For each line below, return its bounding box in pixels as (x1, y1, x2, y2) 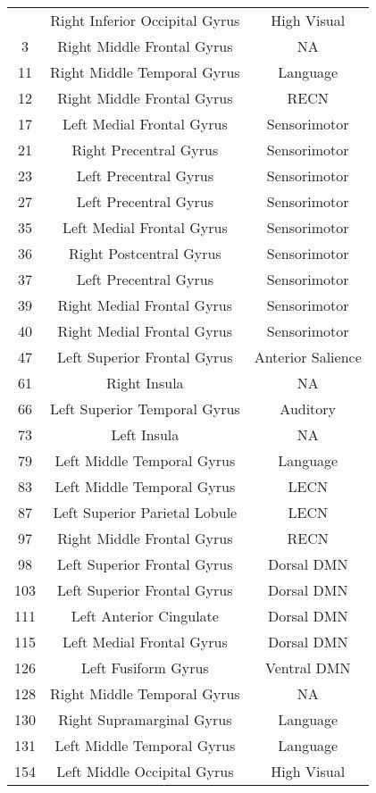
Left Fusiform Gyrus (81, 657, 209, 678)
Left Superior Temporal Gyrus (50, 398, 240, 419)
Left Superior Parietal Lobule (53, 502, 238, 522)
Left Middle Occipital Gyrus (56, 761, 234, 781)
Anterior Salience (254, 346, 362, 367)
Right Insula (106, 372, 184, 393)
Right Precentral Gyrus (71, 139, 219, 160)
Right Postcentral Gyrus (69, 243, 221, 263)
